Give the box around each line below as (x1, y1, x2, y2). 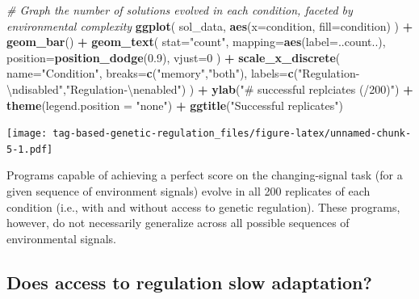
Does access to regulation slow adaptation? (6, 269, 372, 294)
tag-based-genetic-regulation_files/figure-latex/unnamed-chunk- (52, 128, 412, 140)
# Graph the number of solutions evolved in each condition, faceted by (6, 2, 353, 18)
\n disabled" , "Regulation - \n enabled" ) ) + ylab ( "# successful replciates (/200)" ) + (6, 80, 413, 97)
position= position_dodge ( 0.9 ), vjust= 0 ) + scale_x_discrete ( (6, 48, 341, 65)
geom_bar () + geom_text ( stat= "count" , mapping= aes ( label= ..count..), (6, 33, 386, 50)
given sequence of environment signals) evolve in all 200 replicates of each (6, 183, 371, 200)
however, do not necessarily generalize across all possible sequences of (6, 214, 350, 231)
